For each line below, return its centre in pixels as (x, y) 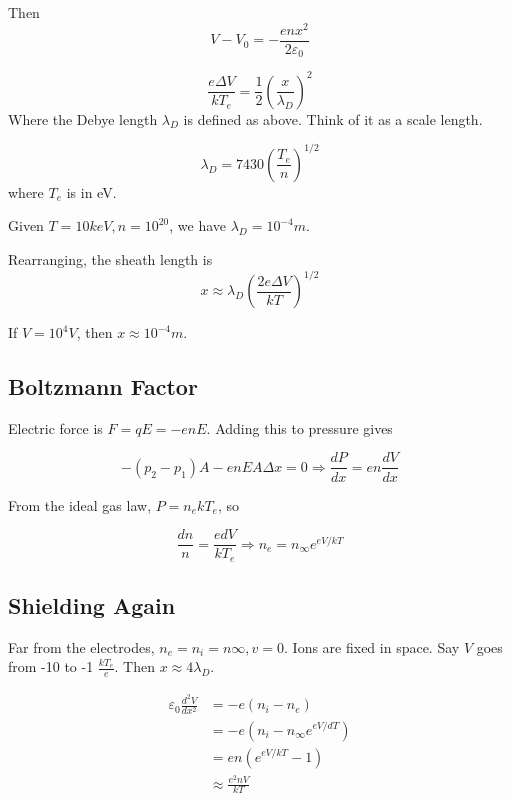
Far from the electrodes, (81, 646)
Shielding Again (92, 605)
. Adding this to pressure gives (299, 427)
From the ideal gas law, (80, 504)
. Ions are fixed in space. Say (372, 646)
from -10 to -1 (51, 666)
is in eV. (91, 191)
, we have (198, 225)
